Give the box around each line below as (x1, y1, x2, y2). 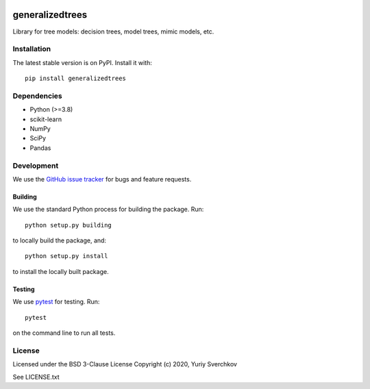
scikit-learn (29, 115, 62, 123)
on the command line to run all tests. (12, 329, 116, 337)
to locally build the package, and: (12, 236, 106, 244)
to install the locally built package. (12, 267, 109, 275)
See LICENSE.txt (12, 373, 60, 381)
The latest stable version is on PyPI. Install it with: (12, 58, 152, 66)
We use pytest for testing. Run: (12, 298, 100, 306)
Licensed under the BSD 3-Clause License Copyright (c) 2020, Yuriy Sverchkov (12, 360, 238, 368)
